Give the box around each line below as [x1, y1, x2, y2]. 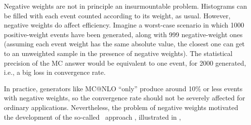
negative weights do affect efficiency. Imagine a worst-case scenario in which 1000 [4, 20, 244, 30]
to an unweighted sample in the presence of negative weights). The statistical [4, 48, 233, 58]
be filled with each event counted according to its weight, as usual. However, [4, 10, 231, 20]
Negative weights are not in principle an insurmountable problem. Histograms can [4, 1, 247, 11]
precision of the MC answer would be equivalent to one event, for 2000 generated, [4, 57, 246, 68]
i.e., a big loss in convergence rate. [4, 67, 106, 77]
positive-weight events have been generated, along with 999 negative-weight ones [4, 29, 243, 39]
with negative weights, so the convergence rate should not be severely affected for [4, 93, 245, 103]
